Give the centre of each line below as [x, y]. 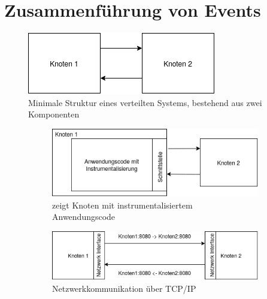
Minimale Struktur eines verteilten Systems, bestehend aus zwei [145, 102]
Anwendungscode [84, 217]
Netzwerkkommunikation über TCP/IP [124, 288]
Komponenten [54, 114]
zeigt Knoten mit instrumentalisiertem [122, 205]
